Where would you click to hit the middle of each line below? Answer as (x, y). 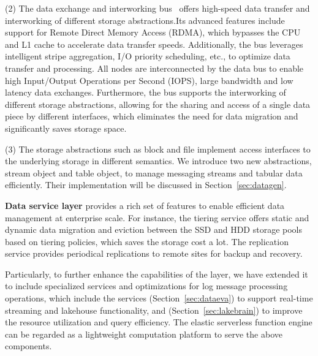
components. (28, 346)
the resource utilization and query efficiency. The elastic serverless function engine (159, 322)
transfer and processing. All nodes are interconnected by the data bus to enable (154, 68)
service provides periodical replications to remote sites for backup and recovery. (154, 253)
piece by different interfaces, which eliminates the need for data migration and (152, 116)
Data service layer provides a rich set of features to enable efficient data (145, 205)
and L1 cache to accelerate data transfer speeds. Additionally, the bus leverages (154, 44)
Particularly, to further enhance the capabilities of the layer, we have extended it (157, 274)
